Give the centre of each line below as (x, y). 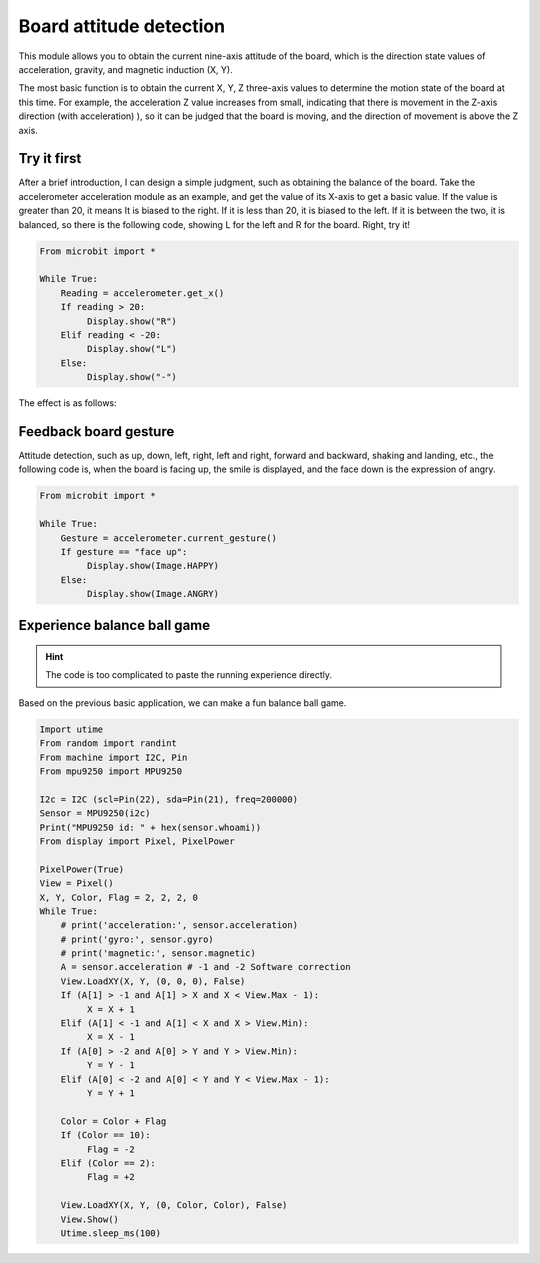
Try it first (50, 158)
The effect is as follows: (67, 403)
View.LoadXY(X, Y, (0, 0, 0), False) (153, 981)
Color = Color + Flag (113, 1121)
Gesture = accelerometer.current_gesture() (168, 538)
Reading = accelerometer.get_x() (142, 293)
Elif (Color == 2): (108, 1163)
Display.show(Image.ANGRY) (153, 594)
